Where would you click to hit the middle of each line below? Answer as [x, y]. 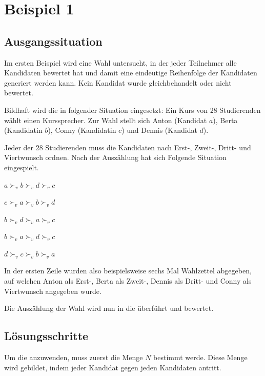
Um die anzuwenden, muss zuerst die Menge [74, 357]
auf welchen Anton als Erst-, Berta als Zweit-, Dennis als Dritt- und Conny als [128, 281]
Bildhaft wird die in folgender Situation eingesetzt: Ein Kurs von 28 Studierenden [132, 110]
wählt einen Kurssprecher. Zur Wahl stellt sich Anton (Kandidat [106, 120]
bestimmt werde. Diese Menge [200, 357]
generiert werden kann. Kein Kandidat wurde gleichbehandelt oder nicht [118, 82]
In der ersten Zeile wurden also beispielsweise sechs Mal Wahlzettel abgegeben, [128, 271]
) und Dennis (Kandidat [159, 130]
